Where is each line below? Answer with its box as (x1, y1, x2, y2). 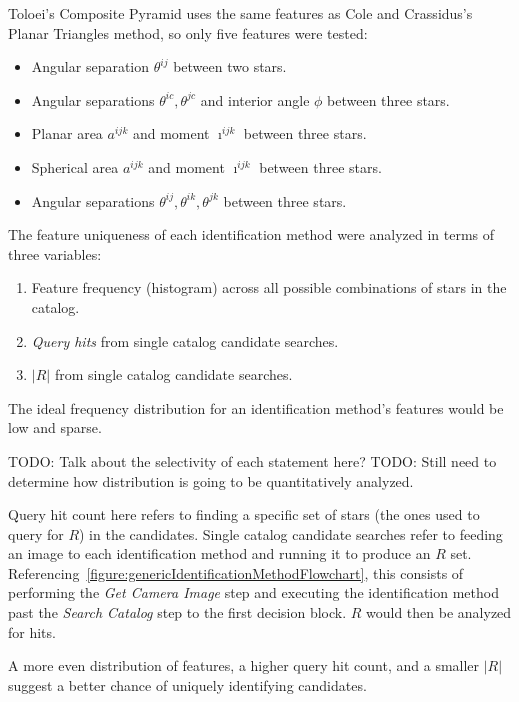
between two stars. (173, 56, 287, 77)
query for (8, 523, 64, 544)
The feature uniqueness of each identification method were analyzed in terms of (8, 224, 495, 245)
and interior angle (200, 89, 310, 110)
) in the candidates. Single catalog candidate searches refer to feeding (79, 523, 503, 544)
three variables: (8, 243, 102, 264)
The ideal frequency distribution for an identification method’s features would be (8, 397, 504, 418)
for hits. (8, 621, 56, 642)
